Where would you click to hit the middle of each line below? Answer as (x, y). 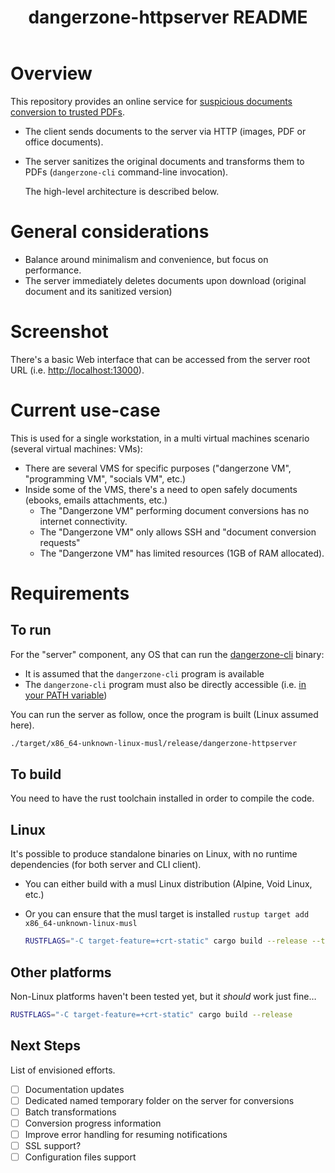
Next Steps (45, 1046)
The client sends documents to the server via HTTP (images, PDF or (165, 131)
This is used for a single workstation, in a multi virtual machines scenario (160, 438)
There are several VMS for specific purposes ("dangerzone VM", (158, 468)
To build (36, 774)
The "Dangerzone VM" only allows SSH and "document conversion (178, 532)
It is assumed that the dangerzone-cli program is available (144, 673)
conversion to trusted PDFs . (68, 112)
